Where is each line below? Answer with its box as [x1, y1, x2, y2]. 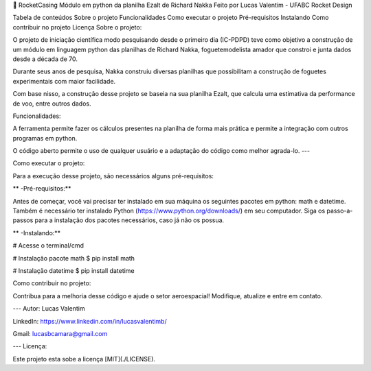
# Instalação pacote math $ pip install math [12, 254, 135, 262]
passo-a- [326, 206, 353, 215]
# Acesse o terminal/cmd [12, 241, 84, 250]
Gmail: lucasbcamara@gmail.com [12, 329, 108, 337]
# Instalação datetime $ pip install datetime [12, 266, 135, 274]
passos [12, 216, 34, 224]
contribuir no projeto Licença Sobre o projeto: [12, 23, 142, 31]
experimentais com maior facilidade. [12, 77, 116, 85]
